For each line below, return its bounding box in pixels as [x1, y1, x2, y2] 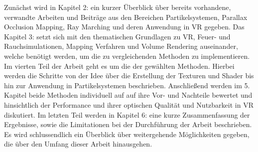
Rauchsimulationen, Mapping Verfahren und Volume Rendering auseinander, [4, 41, 238, 51]
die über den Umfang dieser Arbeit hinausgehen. [4, 139, 152, 149]
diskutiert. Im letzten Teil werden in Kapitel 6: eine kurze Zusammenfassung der [4, 109, 250, 120]
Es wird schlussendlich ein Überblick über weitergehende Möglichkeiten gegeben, [4, 129, 250, 139]
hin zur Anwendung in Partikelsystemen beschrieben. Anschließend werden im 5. [4, 80, 250, 90]
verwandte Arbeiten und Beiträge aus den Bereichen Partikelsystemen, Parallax [4, 11, 248, 22]
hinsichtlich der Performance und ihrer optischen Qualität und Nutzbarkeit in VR [4, 99, 254, 110]
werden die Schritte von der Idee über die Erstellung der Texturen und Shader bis [4, 70, 254, 81]
